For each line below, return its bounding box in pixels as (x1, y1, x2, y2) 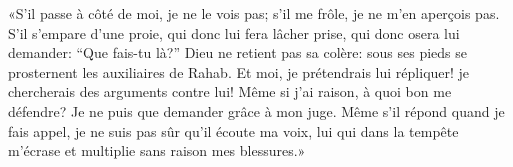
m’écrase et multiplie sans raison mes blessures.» (8, 140, 306, 161)
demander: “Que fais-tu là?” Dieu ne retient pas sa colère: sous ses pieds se (8, 42, 468, 63)
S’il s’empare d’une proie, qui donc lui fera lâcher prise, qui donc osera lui (8, 22, 460, 43)
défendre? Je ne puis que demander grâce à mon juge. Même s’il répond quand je (8, 100, 505, 121)
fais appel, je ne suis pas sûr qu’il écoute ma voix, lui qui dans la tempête (8, 120, 459, 141)
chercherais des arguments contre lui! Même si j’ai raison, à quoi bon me (8, 81, 452, 102)
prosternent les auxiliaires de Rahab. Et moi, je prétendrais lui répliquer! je (8, 61, 470, 82)
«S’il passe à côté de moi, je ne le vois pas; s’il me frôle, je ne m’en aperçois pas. (8, 3, 500, 23)
